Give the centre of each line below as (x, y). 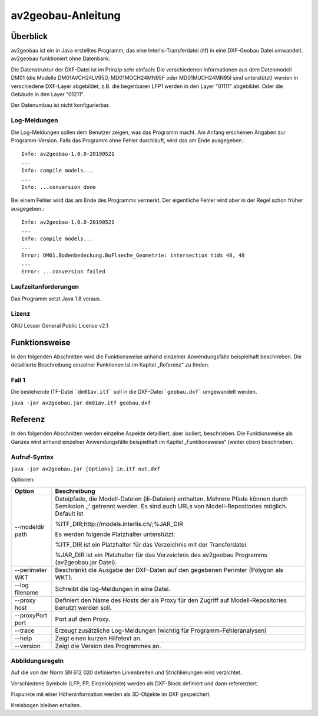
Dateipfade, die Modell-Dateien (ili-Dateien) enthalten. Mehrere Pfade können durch (171, 499)
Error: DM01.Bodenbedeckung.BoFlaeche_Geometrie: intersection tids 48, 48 (133, 255)
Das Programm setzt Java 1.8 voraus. (56, 299)
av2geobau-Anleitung (66, 15)
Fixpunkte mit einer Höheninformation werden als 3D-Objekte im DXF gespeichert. (111, 694)
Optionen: (23, 480)
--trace (24, 630)
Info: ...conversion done (59, 187)
